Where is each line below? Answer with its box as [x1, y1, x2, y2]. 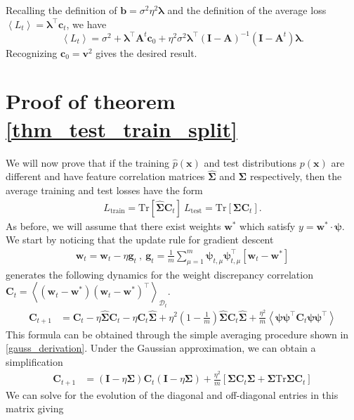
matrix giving [6, 401, 64, 416]
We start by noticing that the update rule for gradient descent [6, 232, 274, 247]
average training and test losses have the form [6, 183, 203, 197]
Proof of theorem [6, 87, 176, 115]
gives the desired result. [96, 45, 197, 60]
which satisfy [240, 218, 296, 233]
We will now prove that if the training [6, 155, 170, 170]
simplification [6, 354, 63, 369]
